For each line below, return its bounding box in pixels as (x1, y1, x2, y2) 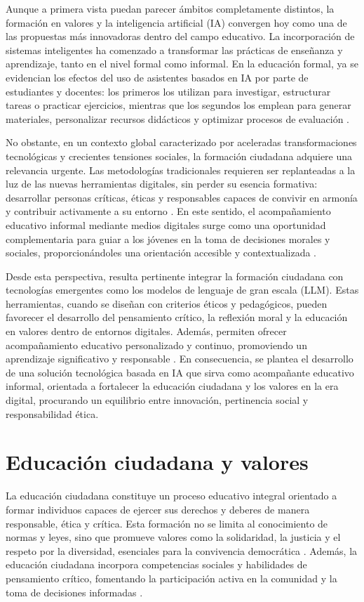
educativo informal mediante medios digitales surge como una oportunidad (6, 217, 326, 232)
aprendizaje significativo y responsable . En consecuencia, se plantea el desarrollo (6, 351, 353, 366)
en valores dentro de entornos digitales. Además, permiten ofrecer (6, 324, 287, 339)
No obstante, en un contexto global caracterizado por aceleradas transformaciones (6, 135, 357, 150)
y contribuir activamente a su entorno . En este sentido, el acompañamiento (6, 204, 331, 218)
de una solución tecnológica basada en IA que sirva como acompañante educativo (6, 365, 354, 379)
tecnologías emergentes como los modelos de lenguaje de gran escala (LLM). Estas (6, 282, 359, 297)
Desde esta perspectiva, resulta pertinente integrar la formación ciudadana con (6, 268, 344, 283)
